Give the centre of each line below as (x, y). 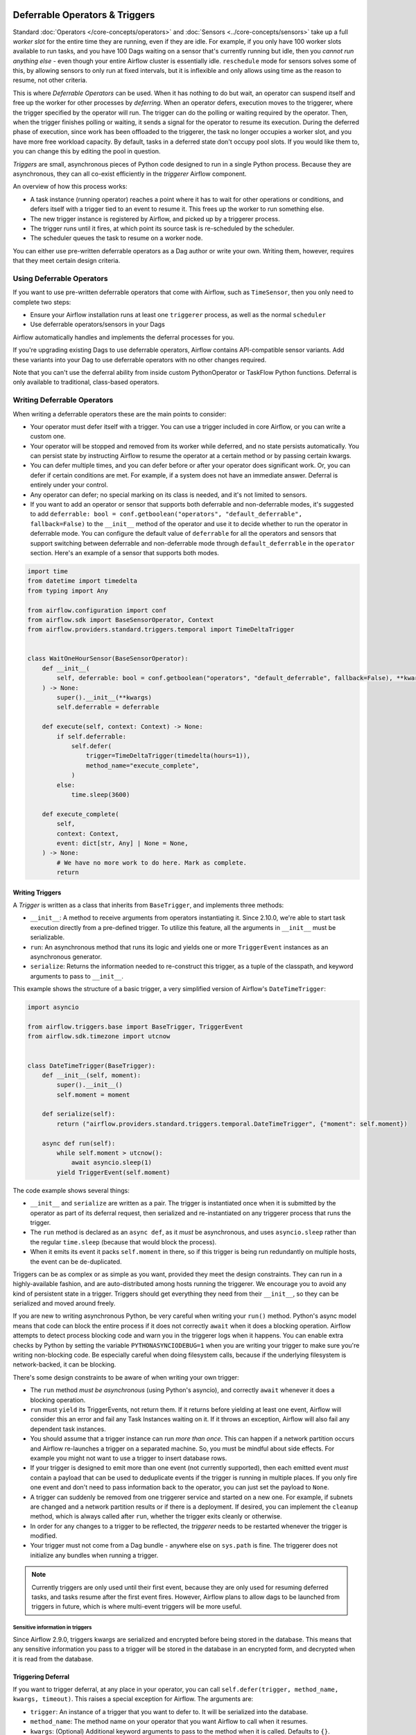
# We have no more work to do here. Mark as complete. (152, 863)
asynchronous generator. (66, 957)
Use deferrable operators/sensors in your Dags (98, 324)
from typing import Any (68, 591)
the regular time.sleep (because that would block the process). (123, 1242)
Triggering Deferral (41, 1677)
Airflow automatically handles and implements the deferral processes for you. (124, 337)
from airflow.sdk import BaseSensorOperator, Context (121, 620)
